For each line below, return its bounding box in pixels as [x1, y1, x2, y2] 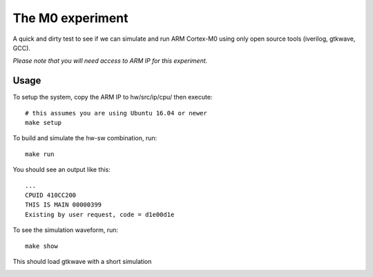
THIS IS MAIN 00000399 [25, 201, 102, 209]
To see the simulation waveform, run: [12, 226, 119, 234]
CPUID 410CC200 [25, 191, 77, 199]
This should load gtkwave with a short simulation [12, 257, 152, 265]
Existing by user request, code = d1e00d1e [25, 211, 175, 218]
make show [25, 242, 58, 250]
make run [25, 150, 55, 158]
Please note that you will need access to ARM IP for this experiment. [12, 57, 208, 65]
